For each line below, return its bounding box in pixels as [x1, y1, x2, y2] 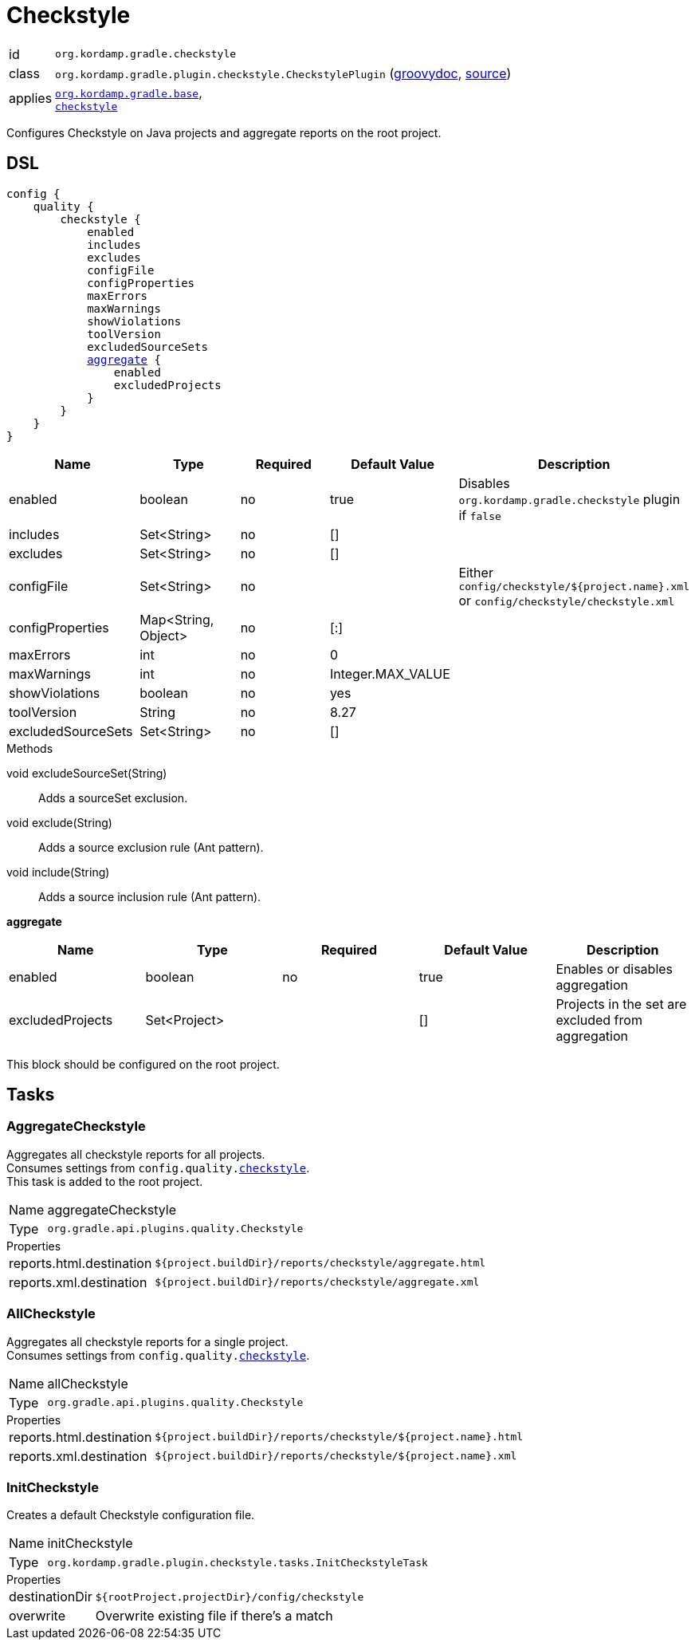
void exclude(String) [6, 815, 112, 829]
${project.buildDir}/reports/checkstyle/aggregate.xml [155, 1276, 480, 1289]
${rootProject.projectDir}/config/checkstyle [95, 1590, 364, 1603]
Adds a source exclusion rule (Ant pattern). [38, 840, 264, 854]
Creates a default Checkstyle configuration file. [6, 1508, 255, 1522]
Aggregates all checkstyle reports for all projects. [6, 1147, 265, 1161]
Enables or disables [556, 960, 673, 977]
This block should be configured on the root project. [6, 1057, 280, 1071]
